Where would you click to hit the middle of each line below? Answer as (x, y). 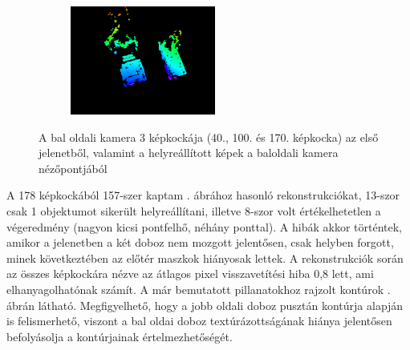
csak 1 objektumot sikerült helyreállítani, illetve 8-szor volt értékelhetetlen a (194, 210)
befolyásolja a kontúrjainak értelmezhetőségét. (120, 336)
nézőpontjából (73, 168)
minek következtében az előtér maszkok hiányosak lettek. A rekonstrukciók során (205, 257)
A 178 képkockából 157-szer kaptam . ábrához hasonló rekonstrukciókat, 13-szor (203, 195)
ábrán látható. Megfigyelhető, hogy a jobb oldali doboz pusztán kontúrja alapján (205, 305)
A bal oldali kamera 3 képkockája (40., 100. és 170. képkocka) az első (209, 137)
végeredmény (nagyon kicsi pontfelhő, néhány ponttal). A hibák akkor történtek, (204, 226)
